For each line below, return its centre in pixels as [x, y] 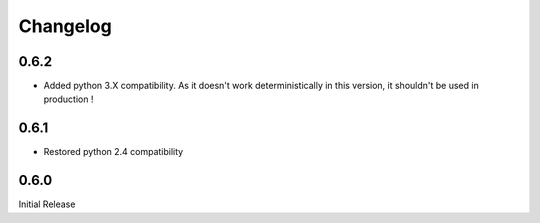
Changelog [65, 26]
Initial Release [47, 204]
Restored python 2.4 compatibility [113, 152]
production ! [68, 99]
